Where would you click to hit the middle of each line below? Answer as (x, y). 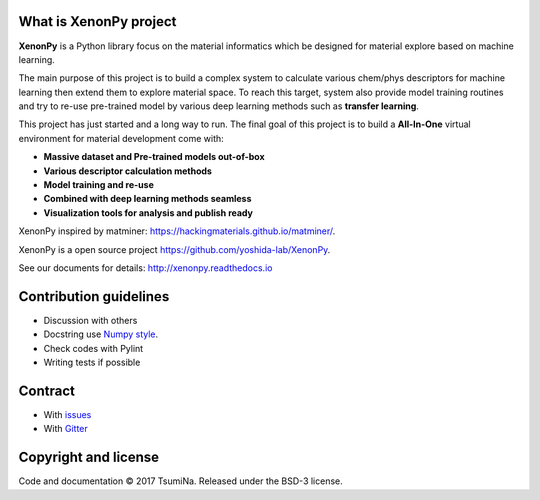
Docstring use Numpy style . (101, 334)
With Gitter (66, 429)
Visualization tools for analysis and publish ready (148, 212)
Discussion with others (90, 320)
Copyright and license (89, 457)
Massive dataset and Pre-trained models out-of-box (154, 157)
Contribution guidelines (94, 296)
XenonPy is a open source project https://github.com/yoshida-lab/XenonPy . (174, 249)
